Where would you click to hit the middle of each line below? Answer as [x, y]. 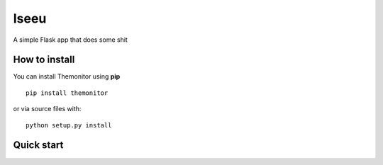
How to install [44, 60]
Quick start [38, 145]
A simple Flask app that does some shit [70, 40]
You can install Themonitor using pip [67, 76]
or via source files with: [47, 109]
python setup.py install [69, 125]
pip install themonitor [67, 93]
